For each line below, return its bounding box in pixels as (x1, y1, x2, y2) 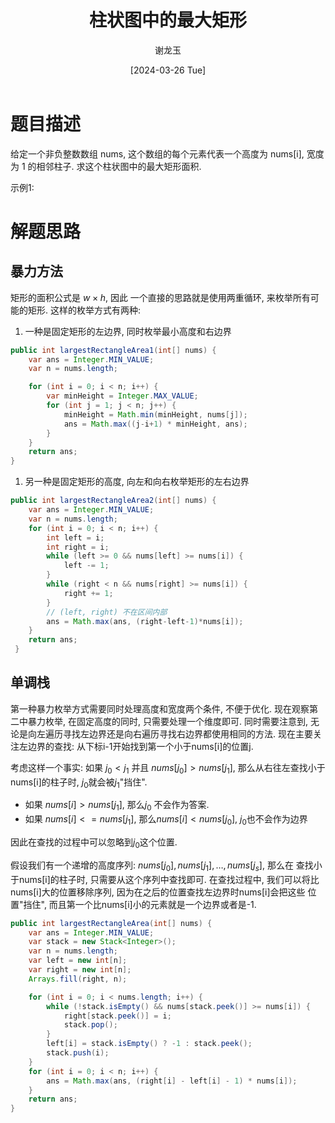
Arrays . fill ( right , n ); (28, 974, 128, 984)
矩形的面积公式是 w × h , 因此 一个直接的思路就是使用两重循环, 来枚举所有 (10, 291, 311, 303)
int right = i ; (46, 542, 110, 552)
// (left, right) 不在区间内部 (46, 607, 168, 617)
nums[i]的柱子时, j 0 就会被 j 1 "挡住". (10, 776, 148, 790)
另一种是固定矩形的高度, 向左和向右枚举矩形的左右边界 (24, 476, 250, 488)
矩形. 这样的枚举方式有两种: (27, 304, 142, 316)
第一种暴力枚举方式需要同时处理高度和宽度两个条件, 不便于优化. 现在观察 (10, 702, 310, 715)
